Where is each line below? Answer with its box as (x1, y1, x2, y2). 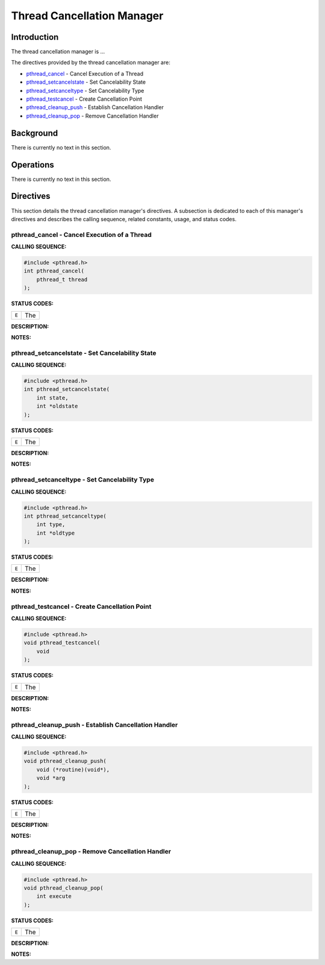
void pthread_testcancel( (23, 640, 101, 646)
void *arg (36, 775, 66, 782)
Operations (11, 160, 54, 170)
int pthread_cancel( (23, 268, 84, 274)
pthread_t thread (36, 276, 88, 283)
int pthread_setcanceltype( (23, 512, 107, 520)
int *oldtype (36, 529, 75, 536)
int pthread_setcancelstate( (23, 386, 110, 393)
